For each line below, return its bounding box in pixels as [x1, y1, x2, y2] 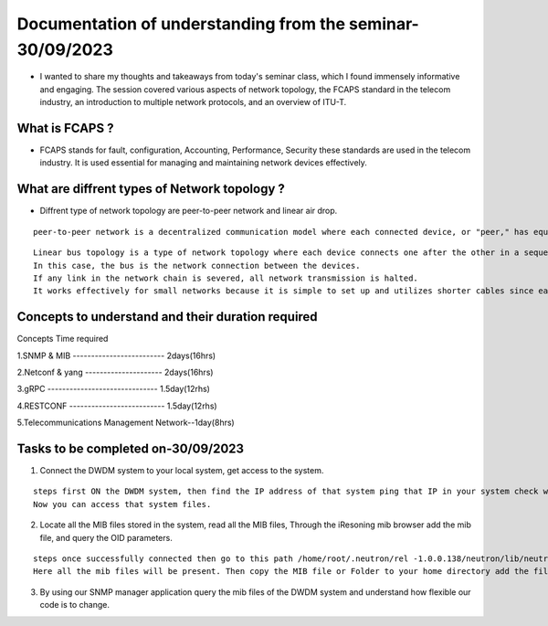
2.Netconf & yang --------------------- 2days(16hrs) [16, 366, 214, 377]
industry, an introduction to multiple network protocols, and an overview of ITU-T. [39, 97, 347, 108]
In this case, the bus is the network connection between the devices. [33, 260, 361, 271]
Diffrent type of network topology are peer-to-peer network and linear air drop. [39, 206, 338, 217]
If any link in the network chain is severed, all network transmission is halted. [33, 272, 419, 283]
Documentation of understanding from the [16, 14, 346, 34]
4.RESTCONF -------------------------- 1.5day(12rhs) [16, 400, 218, 411]
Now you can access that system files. [33, 499, 212, 509]
